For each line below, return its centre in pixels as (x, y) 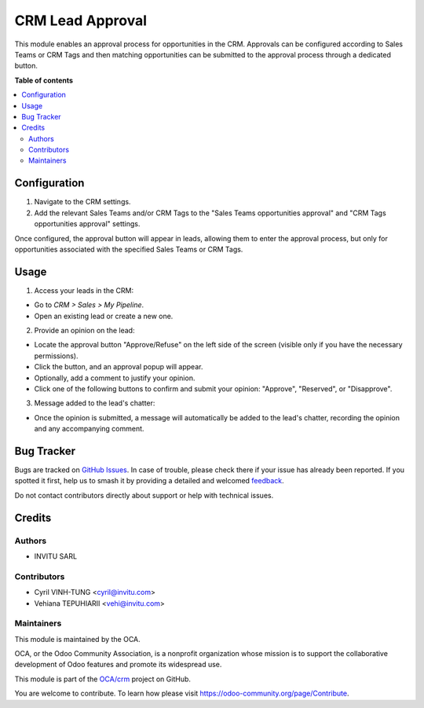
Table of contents (44, 80)
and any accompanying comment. (89, 429)
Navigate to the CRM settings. (82, 202)
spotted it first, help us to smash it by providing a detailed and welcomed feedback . (149, 481)
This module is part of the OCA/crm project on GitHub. (103, 679)
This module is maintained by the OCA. (77, 639)
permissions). (56, 356)
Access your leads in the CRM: (84, 290)
